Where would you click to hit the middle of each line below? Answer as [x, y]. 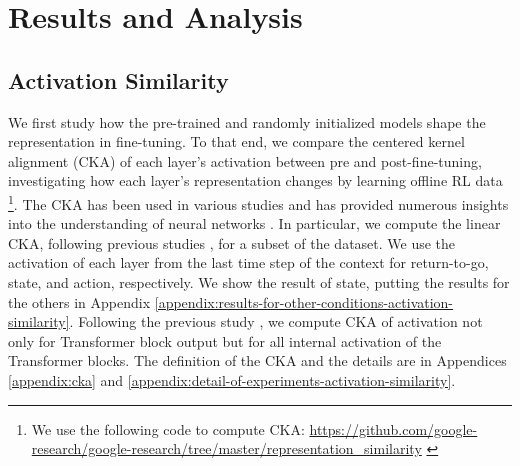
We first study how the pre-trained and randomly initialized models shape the [247, 121]
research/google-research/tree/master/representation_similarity [226, 448]
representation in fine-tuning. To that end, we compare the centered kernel [236, 141]
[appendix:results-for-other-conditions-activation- [304, 301]
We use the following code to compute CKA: [168, 428]
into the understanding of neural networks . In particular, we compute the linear [254, 223]
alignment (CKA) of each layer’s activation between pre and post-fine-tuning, [245, 160]
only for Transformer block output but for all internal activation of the [225, 340]
